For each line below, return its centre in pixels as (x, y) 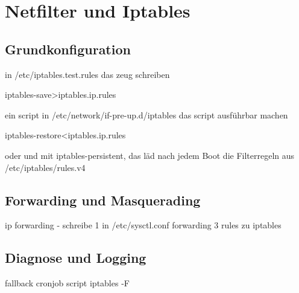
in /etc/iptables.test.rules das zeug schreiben (87, 74)
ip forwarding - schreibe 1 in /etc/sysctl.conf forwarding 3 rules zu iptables (143, 225)
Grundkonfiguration (68, 49)
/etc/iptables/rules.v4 (45, 167)
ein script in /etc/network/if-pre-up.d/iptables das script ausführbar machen (146, 114)
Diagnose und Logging (76, 258)
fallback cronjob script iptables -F (67, 283)
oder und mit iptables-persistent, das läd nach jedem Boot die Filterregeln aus (150, 155)
